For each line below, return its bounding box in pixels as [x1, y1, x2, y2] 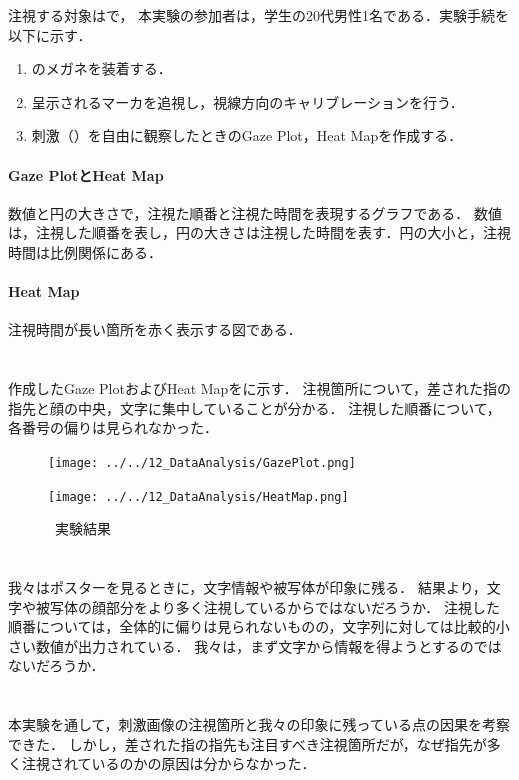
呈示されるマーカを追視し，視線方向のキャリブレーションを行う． [31, 91, 464, 112]
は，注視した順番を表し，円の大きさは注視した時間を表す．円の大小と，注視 [8, 222, 511, 243]
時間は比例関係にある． [8, 241, 162, 262]
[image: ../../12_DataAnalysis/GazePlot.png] [48, 455, 356, 470]
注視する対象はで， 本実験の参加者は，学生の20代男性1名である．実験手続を [8, 5, 509, 25]
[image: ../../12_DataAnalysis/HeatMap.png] [48, 489, 349, 504]
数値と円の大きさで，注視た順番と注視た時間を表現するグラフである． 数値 [8, 202, 502, 223]
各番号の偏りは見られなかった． [8, 417, 218, 438]
